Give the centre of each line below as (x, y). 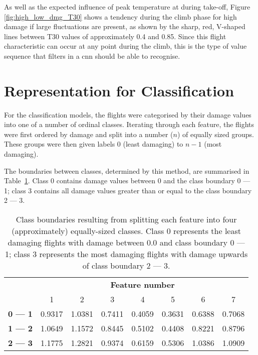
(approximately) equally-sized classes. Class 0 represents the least (126, 231)
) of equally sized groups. (215, 134)
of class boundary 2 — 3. (126, 266)
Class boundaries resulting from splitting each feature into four (126, 219)
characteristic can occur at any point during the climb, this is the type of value (125, 46)
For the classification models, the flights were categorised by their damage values (128, 114)
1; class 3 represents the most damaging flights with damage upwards (126, 254)
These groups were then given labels (60, 144)
